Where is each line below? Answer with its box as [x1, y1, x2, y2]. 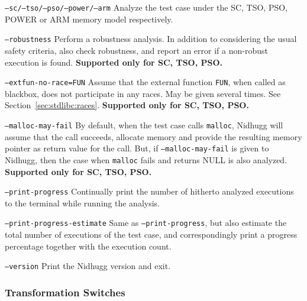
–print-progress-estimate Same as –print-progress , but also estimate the [5, 216, 287, 229]
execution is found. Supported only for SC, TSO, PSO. [5, 56, 223, 68]
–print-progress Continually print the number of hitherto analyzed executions [5, 185, 294, 198]
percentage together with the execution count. [5, 239, 172, 252]
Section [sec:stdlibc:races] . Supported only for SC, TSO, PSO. [5, 99, 249, 111]
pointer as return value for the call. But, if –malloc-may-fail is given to [5, 142, 269, 154]
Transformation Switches [5, 284, 125, 299]
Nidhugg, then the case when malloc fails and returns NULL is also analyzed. [5, 153, 287, 166]
